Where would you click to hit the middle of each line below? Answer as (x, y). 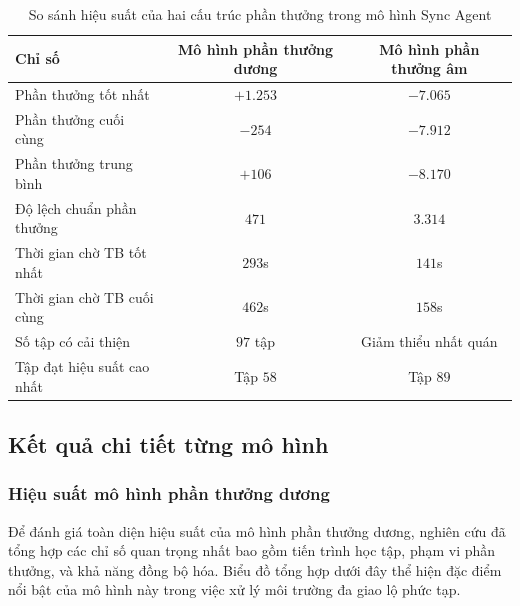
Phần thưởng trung (74, 163)
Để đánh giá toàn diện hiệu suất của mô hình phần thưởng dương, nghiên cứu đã (257, 530)
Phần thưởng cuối (70, 118)
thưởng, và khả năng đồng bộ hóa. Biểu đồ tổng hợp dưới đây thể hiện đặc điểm (255, 569)
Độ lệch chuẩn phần (76, 207)
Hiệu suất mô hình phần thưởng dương (169, 493)
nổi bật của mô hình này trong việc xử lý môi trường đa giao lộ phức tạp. (234, 589)
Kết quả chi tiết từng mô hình (168, 443)
